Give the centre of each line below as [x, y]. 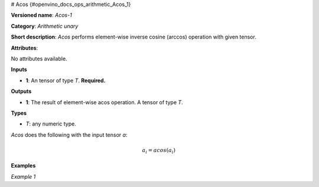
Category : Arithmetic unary [45, 26]
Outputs [21, 91]
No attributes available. [39, 59]
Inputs [19, 70]
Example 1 [23, 176]
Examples [23, 166]
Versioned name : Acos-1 [41, 15]
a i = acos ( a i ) [159, 151]
